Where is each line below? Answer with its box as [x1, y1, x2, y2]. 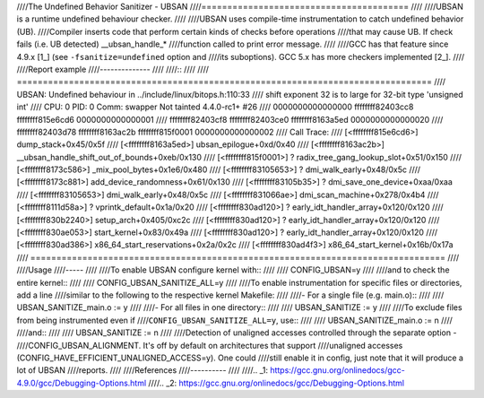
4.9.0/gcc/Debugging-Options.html [16, 377, 147, 388]
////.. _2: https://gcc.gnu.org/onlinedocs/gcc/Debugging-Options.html [148, 377, 405, 388]
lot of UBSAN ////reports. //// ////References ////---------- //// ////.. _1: [16, 365, 269, 376]
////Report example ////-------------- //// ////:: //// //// [16, 64, 210, 74]
